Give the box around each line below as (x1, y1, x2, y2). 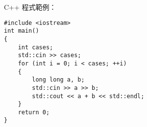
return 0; (18, 108, 50, 116)
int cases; (18, 43, 53, 51)
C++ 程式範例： (4, 2, 56, 12)
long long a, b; (32, 76, 85, 84)
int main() (4, 27, 39, 35)
